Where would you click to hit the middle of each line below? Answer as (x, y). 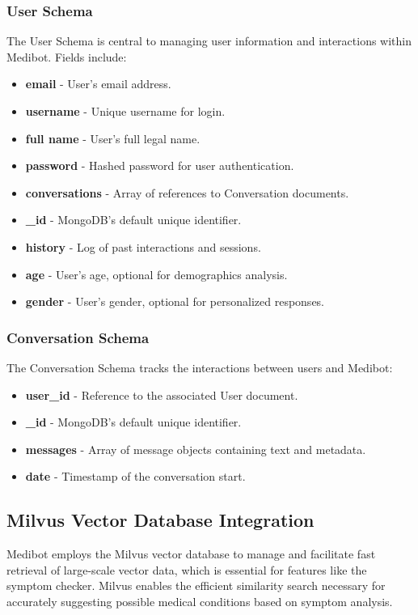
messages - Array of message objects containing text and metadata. (196, 449)
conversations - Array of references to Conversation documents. (187, 192)
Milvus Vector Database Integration (160, 520)
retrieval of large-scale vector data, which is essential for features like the (187, 569)
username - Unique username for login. (125, 111)
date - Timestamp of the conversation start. (135, 476)
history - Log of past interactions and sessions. (143, 246)
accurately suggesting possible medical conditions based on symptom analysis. (200, 601)
